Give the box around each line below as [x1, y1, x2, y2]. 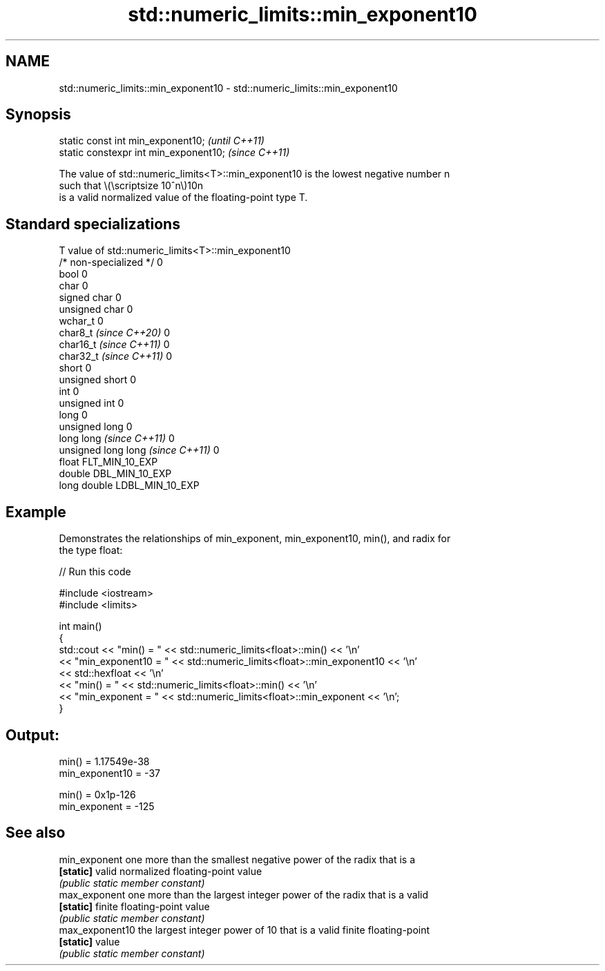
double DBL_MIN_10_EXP [59, 468, 172, 480]
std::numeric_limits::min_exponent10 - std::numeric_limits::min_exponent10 [59, 81, 398, 94]
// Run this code [59, 566, 131, 578]
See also [6, 824, 66, 842]
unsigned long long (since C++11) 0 [59, 444, 220, 456]
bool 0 [59, 268, 88, 280]
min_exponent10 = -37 [59, 767, 160, 779]
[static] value [59, 935, 120, 948]
